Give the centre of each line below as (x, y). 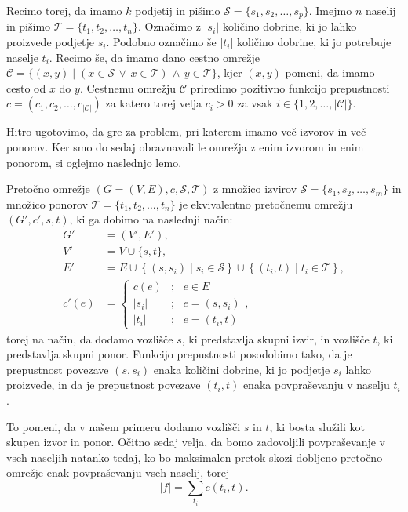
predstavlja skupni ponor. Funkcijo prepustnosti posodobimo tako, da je (179, 354)
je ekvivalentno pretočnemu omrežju (266, 203)
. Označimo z (169, 26)
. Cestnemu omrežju (128, 87)
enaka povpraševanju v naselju (316, 385)
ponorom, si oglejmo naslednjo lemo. (94, 162)
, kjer (229, 73)
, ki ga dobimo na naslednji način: (151, 219)
